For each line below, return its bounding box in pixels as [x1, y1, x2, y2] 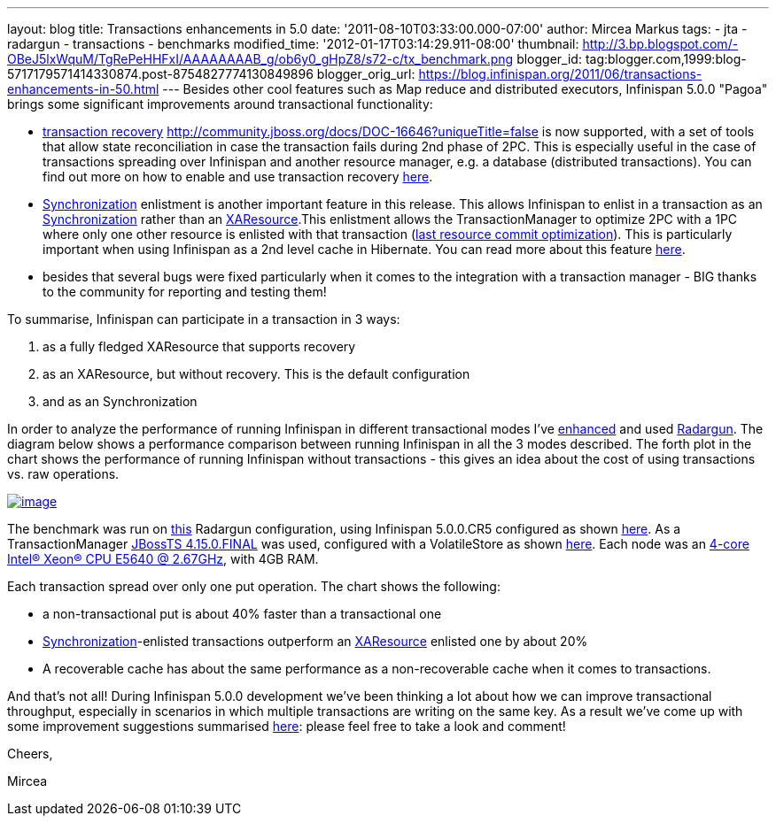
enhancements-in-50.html [7, 81, 159, 96]
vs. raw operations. [7, 466, 120, 481]
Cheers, [7, 746, 53, 761]
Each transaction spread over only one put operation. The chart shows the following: [7, 579, 501, 594]
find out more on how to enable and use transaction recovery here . [43, 169, 433, 184]
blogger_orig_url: [316, 66, 415, 81]
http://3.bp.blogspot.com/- [582, 36, 739, 51]
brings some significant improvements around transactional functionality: [7, 96, 433, 112]
